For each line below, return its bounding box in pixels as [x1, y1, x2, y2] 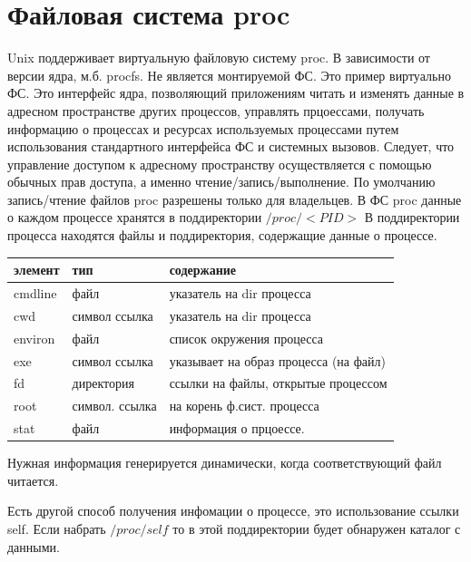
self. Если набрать [7, 518, 106, 538]
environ [14, 328, 55, 347]
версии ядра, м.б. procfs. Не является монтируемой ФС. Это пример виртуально [7, 65, 451, 84]
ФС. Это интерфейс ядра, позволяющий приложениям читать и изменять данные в [7, 83, 465, 102]
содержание [169, 260, 237, 279]
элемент [14, 260, 60, 279]
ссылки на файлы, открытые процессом [169, 373, 388, 392]
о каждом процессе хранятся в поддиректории [7, 208, 262, 227]
